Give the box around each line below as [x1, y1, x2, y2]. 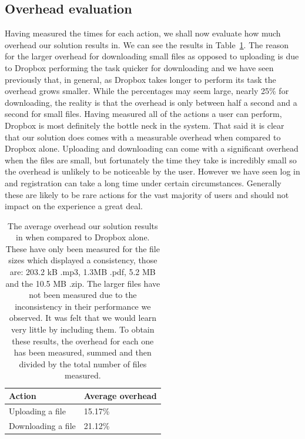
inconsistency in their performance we [15, 300, 151, 312]
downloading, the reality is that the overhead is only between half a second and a [5, 96, 297, 108]
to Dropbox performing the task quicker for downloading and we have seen [5, 61, 274, 73]
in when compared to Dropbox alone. [16, 231, 150, 243]
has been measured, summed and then [14, 346, 152, 358]
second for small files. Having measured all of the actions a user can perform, [5, 108, 282, 120]
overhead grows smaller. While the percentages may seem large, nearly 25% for [5, 85, 289, 97]
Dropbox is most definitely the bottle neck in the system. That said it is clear [5, 119, 284, 131]
